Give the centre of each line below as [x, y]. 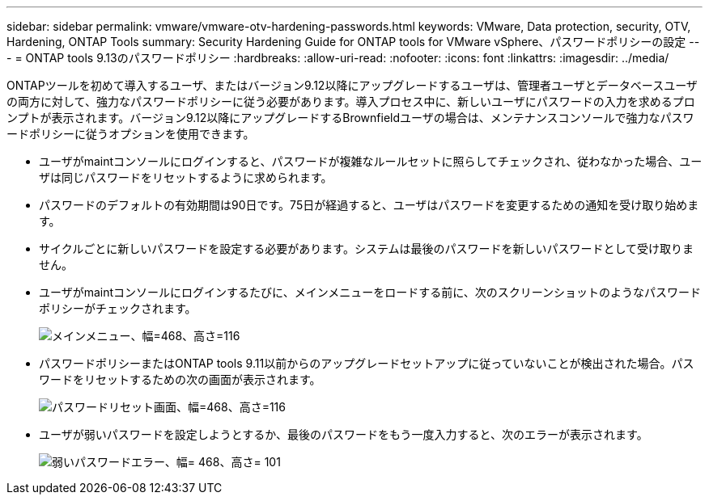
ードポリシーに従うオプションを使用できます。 [131, 134]
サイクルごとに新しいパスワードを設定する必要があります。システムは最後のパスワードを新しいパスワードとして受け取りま [367, 248]
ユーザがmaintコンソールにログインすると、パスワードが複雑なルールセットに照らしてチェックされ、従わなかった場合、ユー [371, 161]
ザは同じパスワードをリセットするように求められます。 [186, 177]
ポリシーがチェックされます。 [118, 308]
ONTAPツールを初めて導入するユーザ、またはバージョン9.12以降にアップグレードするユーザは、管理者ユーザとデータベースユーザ [352, 85]
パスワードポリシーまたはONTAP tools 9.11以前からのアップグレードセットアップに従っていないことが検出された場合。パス [367, 363]
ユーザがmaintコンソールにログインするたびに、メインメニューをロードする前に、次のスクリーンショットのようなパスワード [370, 292]
